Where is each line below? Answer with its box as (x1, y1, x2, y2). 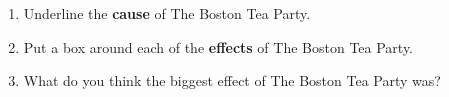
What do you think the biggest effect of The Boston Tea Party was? (23, 70, 441, 91)
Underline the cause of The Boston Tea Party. (23, 3, 311, 23)
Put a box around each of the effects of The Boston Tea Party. (23, 36, 414, 57)
